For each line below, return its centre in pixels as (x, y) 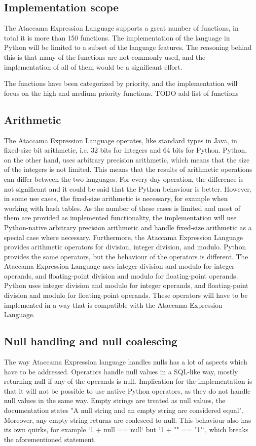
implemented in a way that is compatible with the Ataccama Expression (113, 304)
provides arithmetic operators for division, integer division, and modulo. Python (125, 247)
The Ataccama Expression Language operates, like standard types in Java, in (121, 140)
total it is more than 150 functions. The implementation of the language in (117, 37)
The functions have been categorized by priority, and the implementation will (121, 83)
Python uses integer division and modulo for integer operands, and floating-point (126, 285)
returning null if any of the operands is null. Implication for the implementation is (128, 381)
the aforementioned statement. (50, 439)
